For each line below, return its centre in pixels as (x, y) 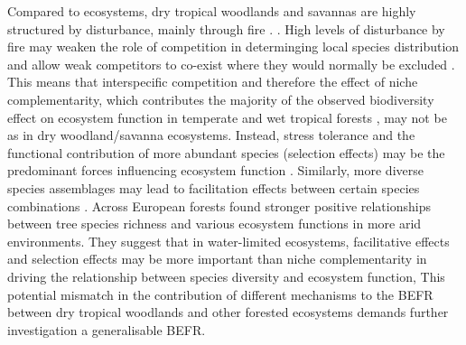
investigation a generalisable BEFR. (107, 329)
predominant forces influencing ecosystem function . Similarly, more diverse (215, 170)
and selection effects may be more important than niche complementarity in (217, 259)
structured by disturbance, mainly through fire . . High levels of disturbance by (226, 28)
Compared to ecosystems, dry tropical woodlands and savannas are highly (212, 11)
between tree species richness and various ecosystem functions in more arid (214, 224)
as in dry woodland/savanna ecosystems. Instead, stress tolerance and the (211, 135)
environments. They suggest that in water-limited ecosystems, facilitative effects (228, 241)
